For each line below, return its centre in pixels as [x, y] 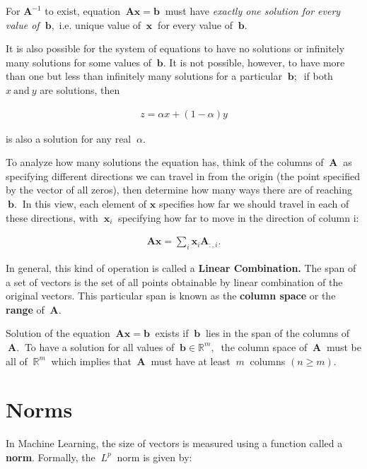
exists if [172, 333]
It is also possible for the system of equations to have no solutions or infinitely [175, 48]
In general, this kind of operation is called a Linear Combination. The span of [181, 267]
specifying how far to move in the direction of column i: [239, 217]
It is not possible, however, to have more [257, 62]
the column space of [264, 346]
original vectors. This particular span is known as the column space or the [171, 296]
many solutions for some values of [79, 62]
